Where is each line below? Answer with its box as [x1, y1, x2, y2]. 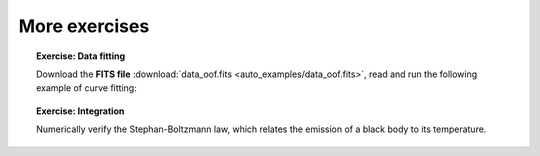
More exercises [18, 15, 150, 37]
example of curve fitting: [36, 82, 137, 94]
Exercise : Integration [36, 105, 125, 117]
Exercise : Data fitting [36, 50, 126, 62]
